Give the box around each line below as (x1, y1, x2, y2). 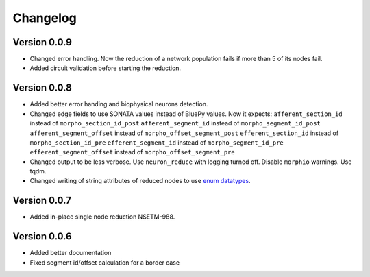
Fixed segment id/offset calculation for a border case (29, 258, 180, 267)
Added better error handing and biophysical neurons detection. (29, 100, 208, 108)
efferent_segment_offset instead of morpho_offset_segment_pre (29, 148, 236, 156)
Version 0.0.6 (12, 230, 72, 243)
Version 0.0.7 (12, 195, 72, 206)
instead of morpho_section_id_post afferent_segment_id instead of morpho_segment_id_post (29, 119, 321, 128)
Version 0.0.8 (12, 82, 72, 94)
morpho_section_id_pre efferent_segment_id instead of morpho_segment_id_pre (29, 138, 284, 147)
